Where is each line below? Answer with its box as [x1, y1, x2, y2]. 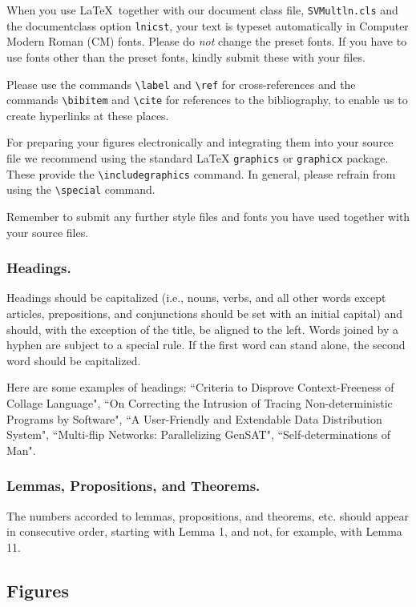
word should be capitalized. [6, 352, 141, 368]
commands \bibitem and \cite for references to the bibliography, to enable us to [6, 91, 408, 108]
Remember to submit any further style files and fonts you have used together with [6, 207, 410, 224]
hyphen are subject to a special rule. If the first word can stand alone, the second [6, 336, 406, 353]
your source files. [6, 223, 89, 240]
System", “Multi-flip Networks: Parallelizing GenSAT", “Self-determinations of [6, 426, 390, 443]
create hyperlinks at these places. [6, 107, 169, 123]
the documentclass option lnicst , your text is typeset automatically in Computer [6, 17, 409, 34]
